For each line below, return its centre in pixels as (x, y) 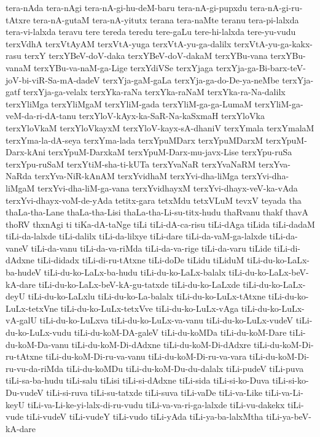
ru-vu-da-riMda (35, 368)
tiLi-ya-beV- (289, 416)
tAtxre (18, 19)
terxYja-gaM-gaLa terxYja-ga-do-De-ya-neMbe (191, 79)
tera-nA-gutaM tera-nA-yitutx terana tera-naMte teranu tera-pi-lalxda (166, 19)
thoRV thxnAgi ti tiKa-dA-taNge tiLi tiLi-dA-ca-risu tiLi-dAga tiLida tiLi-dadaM (160, 224)
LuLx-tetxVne (32, 308)
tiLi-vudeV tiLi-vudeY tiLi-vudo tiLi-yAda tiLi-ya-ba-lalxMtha (145, 416)
